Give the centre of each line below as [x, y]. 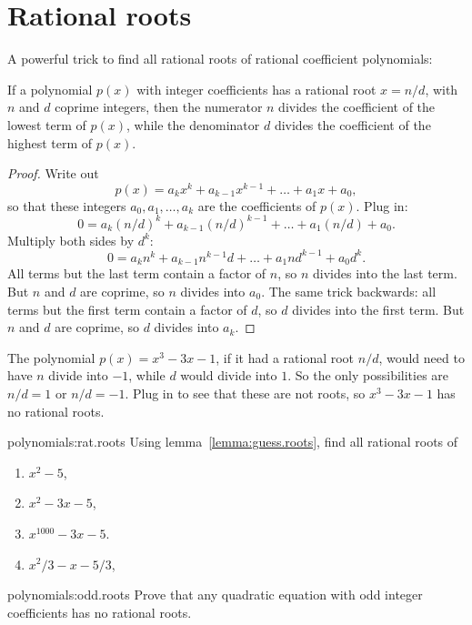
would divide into [229, 375]
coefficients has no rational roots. [100, 612]
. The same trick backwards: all [349, 291]
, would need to [422, 357]
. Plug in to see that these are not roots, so [245, 393]
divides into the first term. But [378, 309]
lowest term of [47, 124]
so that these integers [67, 205]
